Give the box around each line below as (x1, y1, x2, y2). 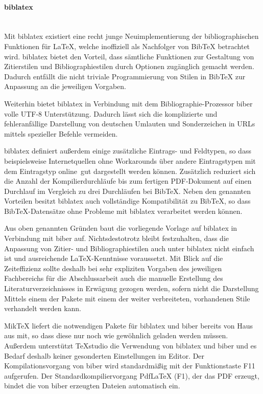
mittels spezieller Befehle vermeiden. (4, 128, 118, 139)
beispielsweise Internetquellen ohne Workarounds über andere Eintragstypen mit (4, 155, 256, 166)
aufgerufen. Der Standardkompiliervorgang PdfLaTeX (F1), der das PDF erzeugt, (4, 370, 259, 381)
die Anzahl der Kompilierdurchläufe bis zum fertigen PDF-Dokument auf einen (4, 176, 252, 186)
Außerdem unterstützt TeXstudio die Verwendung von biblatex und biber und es (4, 340, 257, 351)
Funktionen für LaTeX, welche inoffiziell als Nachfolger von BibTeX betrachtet (4, 40, 250, 51)
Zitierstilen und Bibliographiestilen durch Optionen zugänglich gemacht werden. (4, 61, 254, 72)
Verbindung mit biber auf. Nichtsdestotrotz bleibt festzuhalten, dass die (4, 233, 229, 244)
